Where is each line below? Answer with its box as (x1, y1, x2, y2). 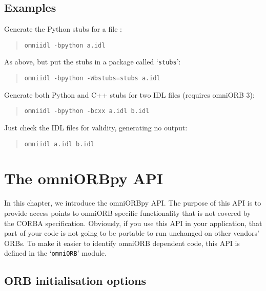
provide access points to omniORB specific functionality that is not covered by (4, 207, 251, 218)
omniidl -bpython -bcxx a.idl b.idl (24, 107, 150, 115)
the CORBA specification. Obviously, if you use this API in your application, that (4, 217, 262, 228)
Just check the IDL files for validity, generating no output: (4, 122, 188, 133)
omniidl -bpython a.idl (24, 41, 106, 49)
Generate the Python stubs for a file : (4, 24, 122, 34)
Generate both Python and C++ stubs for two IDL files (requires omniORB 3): (4, 89, 255, 100)
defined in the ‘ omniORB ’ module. (4, 248, 107, 258)
